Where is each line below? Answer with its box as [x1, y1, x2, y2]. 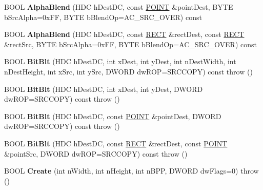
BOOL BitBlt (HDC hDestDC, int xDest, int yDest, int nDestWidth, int [4, 56, 236, 67]
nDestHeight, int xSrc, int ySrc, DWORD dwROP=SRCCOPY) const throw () [4, 66, 253, 77]
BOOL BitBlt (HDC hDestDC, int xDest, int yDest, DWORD [4, 83, 203, 94]
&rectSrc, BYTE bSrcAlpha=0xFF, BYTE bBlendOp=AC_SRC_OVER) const [4, 39, 257, 49]
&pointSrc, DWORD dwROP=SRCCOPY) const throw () [4, 148, 188, 159]
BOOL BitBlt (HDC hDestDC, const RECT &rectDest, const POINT [4, 138, 228, 148]
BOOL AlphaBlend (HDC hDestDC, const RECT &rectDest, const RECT [4, 29, 245, 40]
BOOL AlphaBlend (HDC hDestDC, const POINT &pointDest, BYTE [4, 2, 233, 12]
